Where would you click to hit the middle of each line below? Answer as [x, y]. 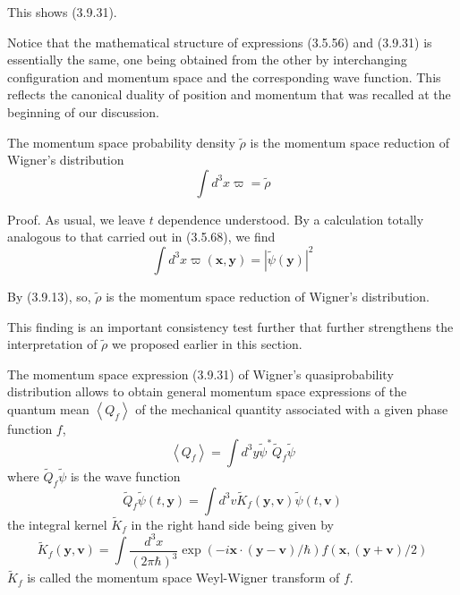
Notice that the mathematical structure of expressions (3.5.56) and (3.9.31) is [220, 42]
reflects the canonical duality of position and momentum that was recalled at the [229, 94]
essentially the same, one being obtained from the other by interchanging [207, 59]
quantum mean [48, 408]
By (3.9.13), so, [49, 296]
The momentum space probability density [121, 142]
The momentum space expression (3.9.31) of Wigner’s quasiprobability [200, 374]
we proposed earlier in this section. [207, 344]
